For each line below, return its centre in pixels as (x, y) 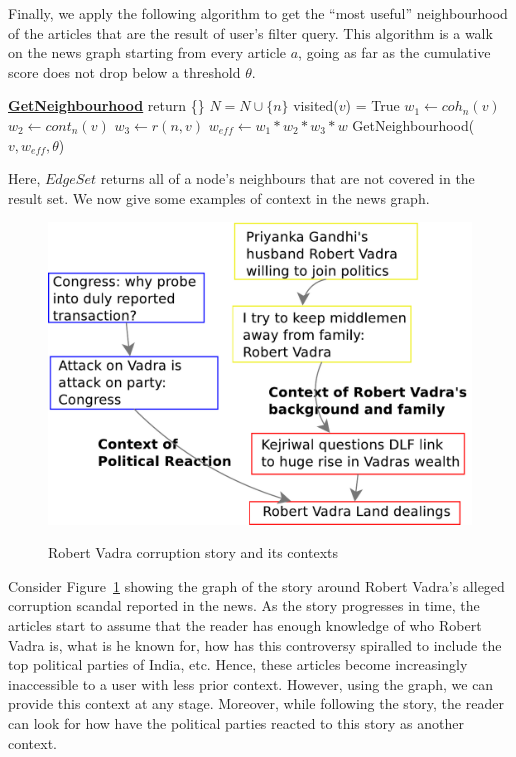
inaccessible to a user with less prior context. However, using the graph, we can (251, 683)
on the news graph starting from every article (147, 52)
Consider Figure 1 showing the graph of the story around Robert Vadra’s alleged (256, 585)
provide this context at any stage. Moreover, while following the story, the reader (256, 703)
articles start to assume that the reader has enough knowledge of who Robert (245, 624)
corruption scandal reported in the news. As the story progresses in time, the (244, 605)
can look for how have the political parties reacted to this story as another (236, 722)
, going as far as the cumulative (394, 52)
